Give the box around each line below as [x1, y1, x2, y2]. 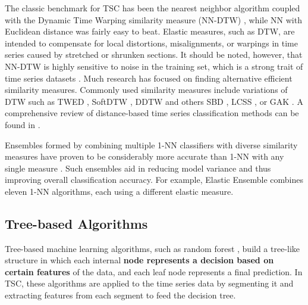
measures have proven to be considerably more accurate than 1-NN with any [5, 150, 284, 163]
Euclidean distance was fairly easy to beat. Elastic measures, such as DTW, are [5, 25, 295, 38]
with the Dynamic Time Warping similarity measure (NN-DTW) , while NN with [5, 13, 302, 26]
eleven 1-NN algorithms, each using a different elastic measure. [5, 185, 234, 197]
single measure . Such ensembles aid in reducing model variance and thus [5, 161, 271, 174]
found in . [5, 118, 40, 130]
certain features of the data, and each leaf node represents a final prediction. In [5, 265, 303, 278]
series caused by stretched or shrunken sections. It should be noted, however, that [5, 48, 303, 61]
